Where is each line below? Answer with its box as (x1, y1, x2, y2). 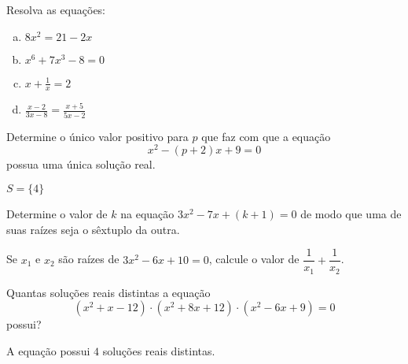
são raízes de (58, 251, 119, 267)
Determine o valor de (6, 206, 108, 221)
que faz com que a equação (201, 128, 331, 144)
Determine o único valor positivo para (6, 128, 189, 144)
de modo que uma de (300, 206, 402, 221)
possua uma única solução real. (6, 156, 156, 173)
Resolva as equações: (6, 2, 105, 17)
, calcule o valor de (208, 251, 300, 267)
